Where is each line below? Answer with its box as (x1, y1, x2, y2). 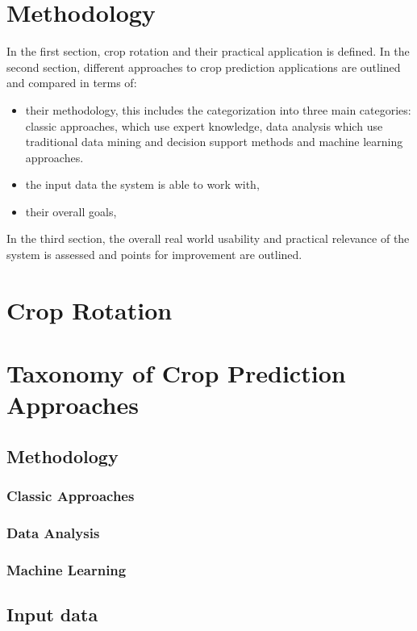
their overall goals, (25, 203, 117, 219)
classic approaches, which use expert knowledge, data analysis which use (25, 117, 383, 134)
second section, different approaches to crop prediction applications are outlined (6, 58, 401, 75)
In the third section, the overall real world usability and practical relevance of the (6, 230, 410, 247)
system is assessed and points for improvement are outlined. (6, 246, 302, 263)
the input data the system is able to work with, (25, 176, 260, 193)
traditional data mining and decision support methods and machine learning (25, 133, 403, 150)
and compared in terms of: (6, 74, 137, 91)
